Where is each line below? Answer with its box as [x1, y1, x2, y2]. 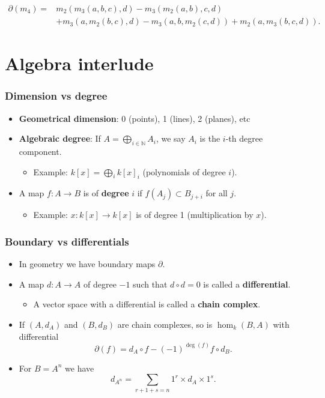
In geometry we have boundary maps [19, 258, 156, 270]
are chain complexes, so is [117, 318, 213, 331]
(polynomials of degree [142, 165, 226, 178]
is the [199, 132, 220, 145]
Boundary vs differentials [5, 234, 129, 249]
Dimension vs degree [5, 88, 108, 103]
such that [133, 277, 168, 290]
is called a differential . [203, 277, 291, 290]
